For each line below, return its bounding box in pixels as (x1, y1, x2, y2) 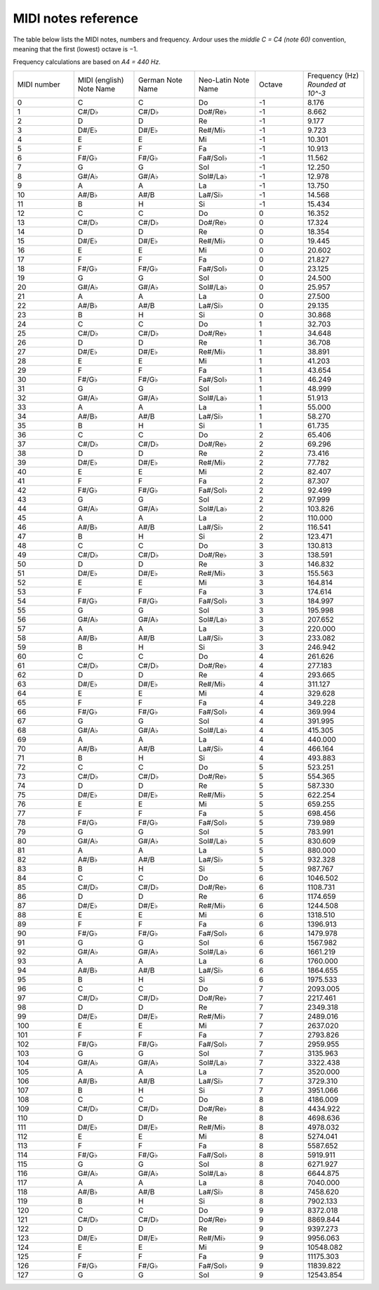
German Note (138, 75, 182, 84)
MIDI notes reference (13, 11, 138, 26)
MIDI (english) (77, 75, 124, 84)
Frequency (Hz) (307, 70, 359, 80)
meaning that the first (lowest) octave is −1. (13, 44, 138, 53)
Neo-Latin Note (198, 75, 250, 84)
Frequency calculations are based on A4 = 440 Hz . (13, 58, 161, 66)
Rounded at (307, 79, 346, 89)
